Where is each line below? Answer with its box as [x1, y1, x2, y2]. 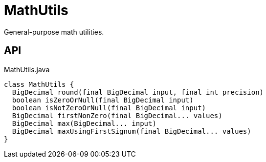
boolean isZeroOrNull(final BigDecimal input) [12, 96, 194, 104]
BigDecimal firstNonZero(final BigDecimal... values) [12, 111, 222, 120]
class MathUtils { [4, 80, 74, 88]
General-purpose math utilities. [4, 27, 104, 36]
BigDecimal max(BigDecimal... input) [12, 119, 156, 127]
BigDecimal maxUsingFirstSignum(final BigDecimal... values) [12, 127, 251, 135]
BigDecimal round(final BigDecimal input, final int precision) [12, 88, 264, 96]
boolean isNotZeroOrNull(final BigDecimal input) [12, 103, 206, 112]
